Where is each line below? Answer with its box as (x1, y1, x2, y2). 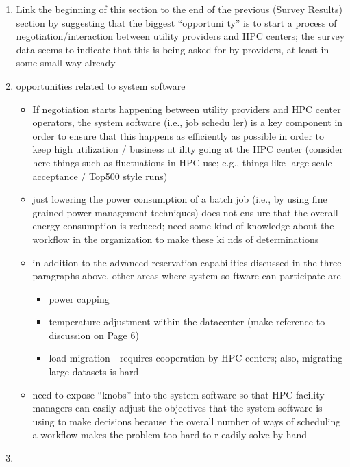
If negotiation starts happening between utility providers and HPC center (32, 101, 341, 116)
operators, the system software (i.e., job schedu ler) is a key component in (32, 115, 343, 129)
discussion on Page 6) (49, 327, 139, 342)
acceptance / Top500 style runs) (32, 168, 168, 183)
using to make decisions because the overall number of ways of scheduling (32, 414, 341, 428)
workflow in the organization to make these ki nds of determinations (32, 231, 319, 246)
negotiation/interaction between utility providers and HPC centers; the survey (16, 29, 345, 43)
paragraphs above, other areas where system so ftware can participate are (32, 268, 341, 283)
